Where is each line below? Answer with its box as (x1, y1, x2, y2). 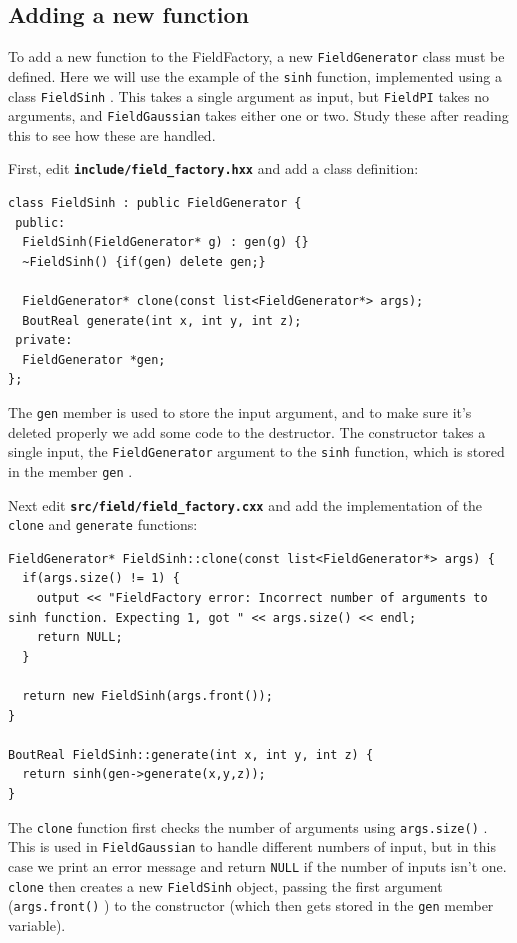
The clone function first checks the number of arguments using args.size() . (8, 816, 488, 837)
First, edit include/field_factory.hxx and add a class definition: (8, 158, 419, 179)
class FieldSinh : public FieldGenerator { (8, 196, 302, 211)
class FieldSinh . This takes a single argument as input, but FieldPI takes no (8, 85, 490, 106)
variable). (8, 914, 66, 935)
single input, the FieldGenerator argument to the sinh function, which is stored (8, 441, 505, 462)
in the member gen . (8, 460, 133, 481)
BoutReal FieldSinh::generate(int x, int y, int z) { (8, 747, 374, 762)
